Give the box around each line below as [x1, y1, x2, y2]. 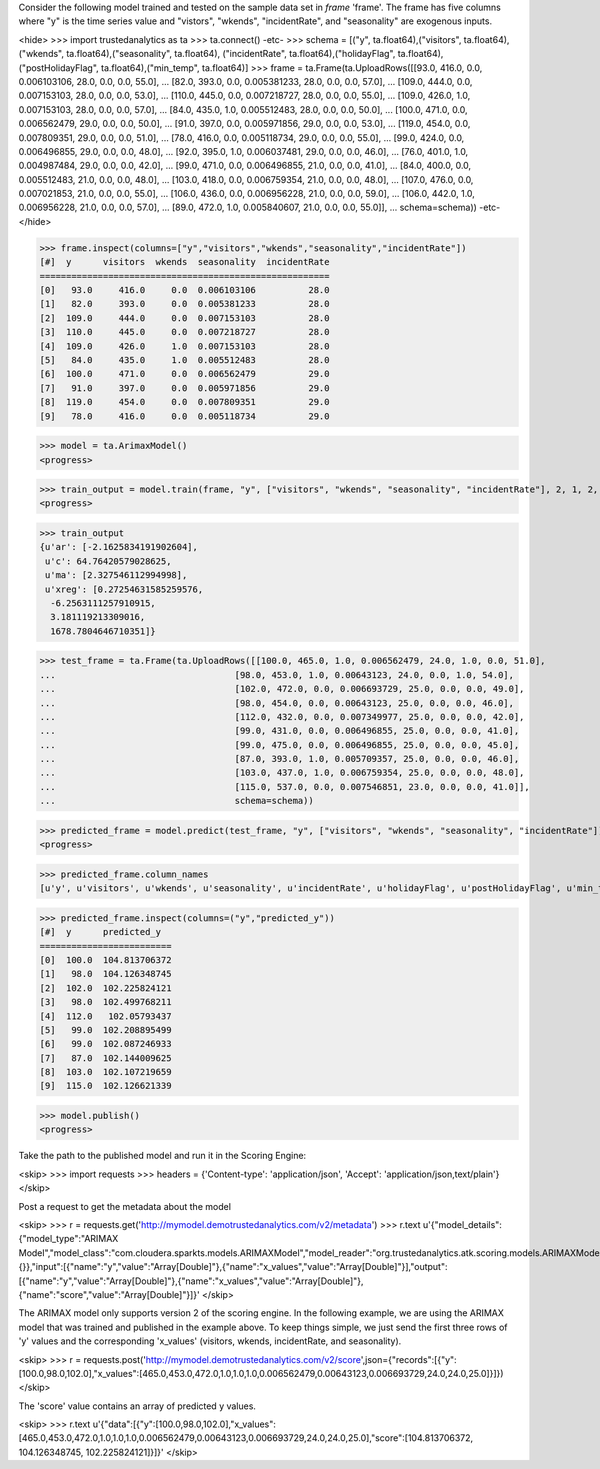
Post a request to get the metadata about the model [18, 1200, 232, 1212]
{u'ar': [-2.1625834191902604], [39, 541, 199, 553]
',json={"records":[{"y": [360, 1353, 457, 1365]
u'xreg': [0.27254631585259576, [45, 583, 204, 595]
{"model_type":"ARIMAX [18, 1233, 119, 1245]
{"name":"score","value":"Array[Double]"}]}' [18, 1288, 200, 1300]
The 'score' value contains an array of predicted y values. [18, 1400, 257, 1412]
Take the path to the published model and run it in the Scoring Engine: [18, 1150, 307, 1162]
